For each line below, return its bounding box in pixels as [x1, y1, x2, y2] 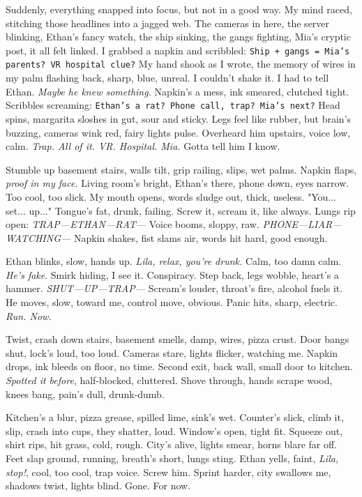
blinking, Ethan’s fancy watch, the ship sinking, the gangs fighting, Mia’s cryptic [6, 29, 351, 44]
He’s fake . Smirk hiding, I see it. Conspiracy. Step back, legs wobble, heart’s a [6, 267, 339, 282]
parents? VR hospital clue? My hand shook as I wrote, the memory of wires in [6, 56, 356, 71]
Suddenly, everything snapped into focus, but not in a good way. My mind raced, [6, 2, 352, 16]
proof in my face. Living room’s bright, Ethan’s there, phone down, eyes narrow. [6, 176, 349, 190]
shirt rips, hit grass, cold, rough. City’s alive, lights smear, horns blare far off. [6, 437, 338, 452]
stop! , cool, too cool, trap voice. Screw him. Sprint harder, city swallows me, [6, 464, 331, 479]
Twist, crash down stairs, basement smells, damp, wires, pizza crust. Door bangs [6, 332, 349, 346]
